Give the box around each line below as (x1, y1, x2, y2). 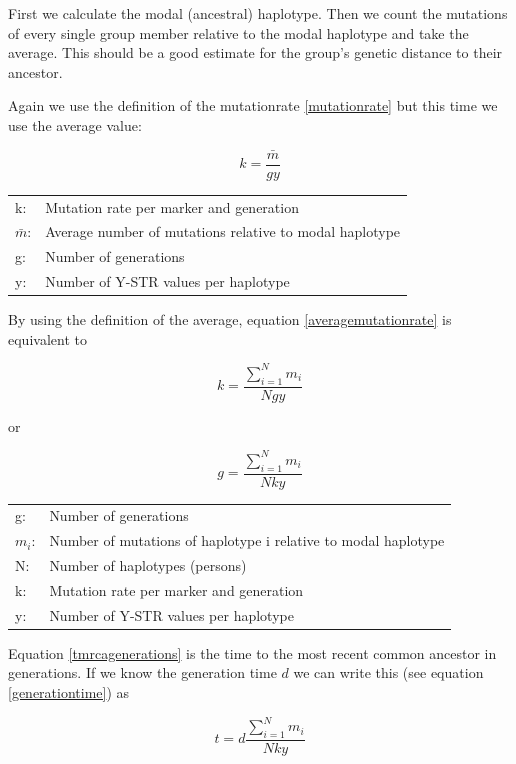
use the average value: (8, 114, 142, 135)
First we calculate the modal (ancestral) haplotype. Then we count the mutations (8, 3, 508, 23)
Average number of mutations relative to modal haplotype (45, 221, 401, 242)
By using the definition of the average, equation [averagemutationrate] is (8, 309, 452, 330)
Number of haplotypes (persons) (49, 555, 247, 576)
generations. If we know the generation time (8, 662, 277, 683)
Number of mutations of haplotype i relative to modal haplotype (49, 530, 445, 551)
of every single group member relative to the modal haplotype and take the (8, 22, 469, 43)
